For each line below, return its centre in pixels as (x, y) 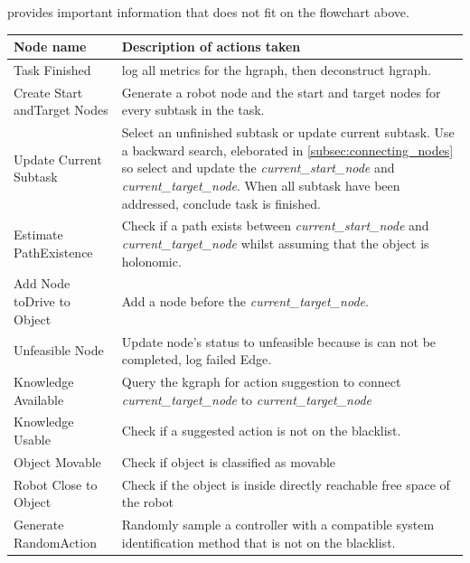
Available (39, 399)
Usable (32, 439)
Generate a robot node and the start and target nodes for (281, 92)
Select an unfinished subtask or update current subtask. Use (288, 132)
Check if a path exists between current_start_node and (275, 225)
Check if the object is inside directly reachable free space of (286, 484)
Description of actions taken (211, 47)
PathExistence (53, 252)
